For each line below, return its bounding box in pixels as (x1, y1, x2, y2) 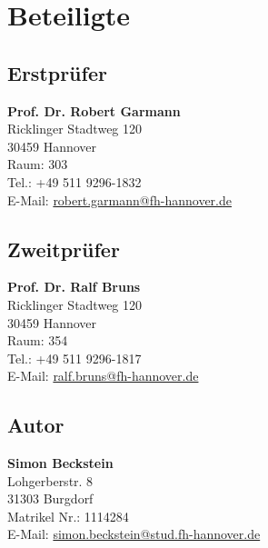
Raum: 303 (7, 154, 68, 174)
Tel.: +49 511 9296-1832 (7, 172, 142, 191)
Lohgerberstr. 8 (7, 471, 94, 490)
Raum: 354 (7, 331, 68, 350)
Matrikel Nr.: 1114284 (7, 506, 129, 525)
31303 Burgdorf (7, 489, 94, 508)
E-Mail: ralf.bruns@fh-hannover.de (7, 366, 199, 385)
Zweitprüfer (7, 234, 120, 263)
